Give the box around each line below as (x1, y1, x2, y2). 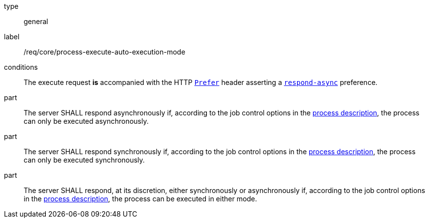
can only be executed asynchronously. (24, 117, 149, 125)
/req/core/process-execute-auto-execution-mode (24, 48, 186, 56)
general (24, 17, 48, 26)
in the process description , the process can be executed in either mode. (24, 194, 257, 203)
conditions (4, 63, 38, 71)
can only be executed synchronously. (24, 156, 145, 164)
